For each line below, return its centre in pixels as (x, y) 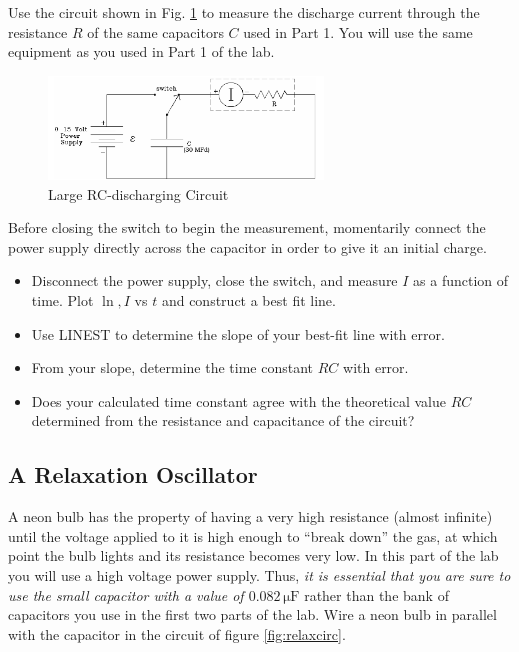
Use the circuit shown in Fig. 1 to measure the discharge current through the (244, 12)
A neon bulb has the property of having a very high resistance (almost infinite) (250, 516)
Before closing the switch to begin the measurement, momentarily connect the (247, 227)
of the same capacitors (155, 31)
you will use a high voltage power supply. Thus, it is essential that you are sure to (259, 575)
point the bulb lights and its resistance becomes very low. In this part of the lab (253, 555)
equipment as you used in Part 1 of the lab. (141, 51)
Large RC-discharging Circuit (138, 193)
